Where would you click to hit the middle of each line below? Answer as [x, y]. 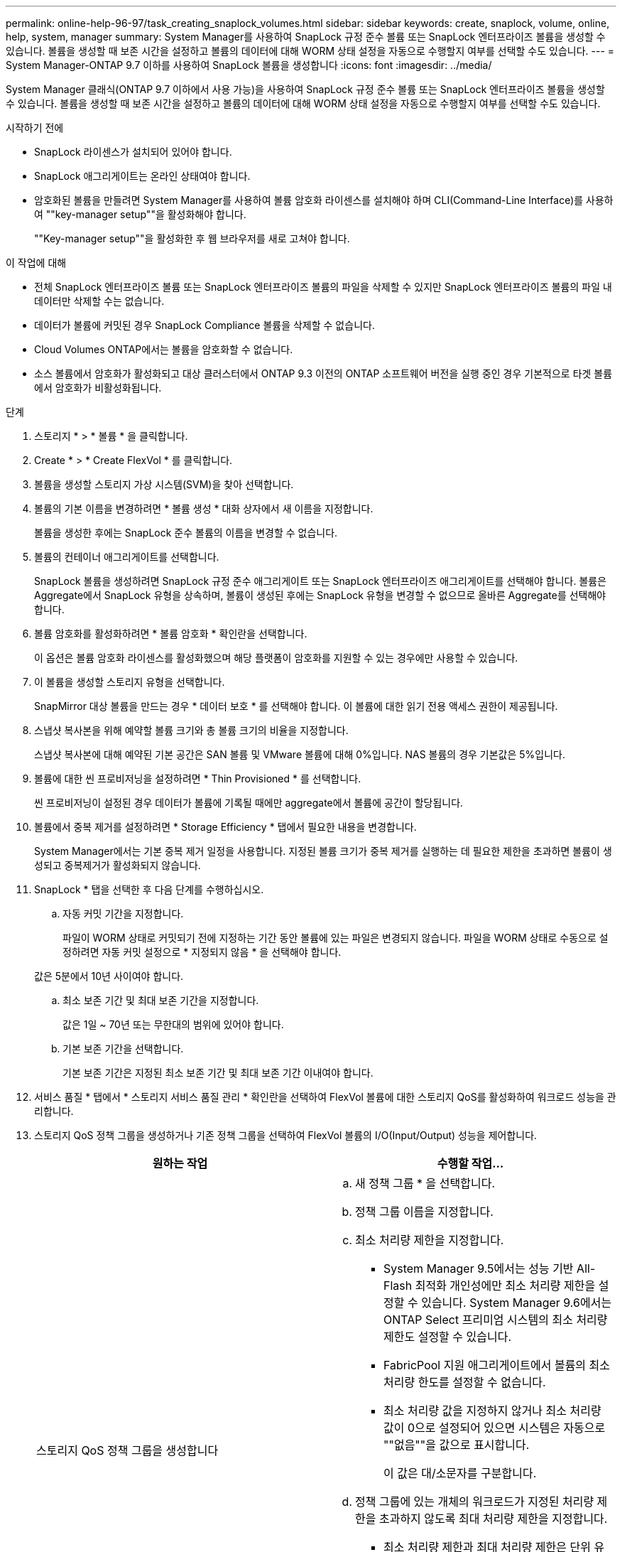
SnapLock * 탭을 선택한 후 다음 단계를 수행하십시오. [149, 889]
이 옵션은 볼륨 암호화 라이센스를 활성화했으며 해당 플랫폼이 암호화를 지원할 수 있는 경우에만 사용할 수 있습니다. [276, 658]
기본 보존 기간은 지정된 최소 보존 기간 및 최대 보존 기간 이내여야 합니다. [218, 1073]
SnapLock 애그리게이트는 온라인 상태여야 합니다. [142, 176]
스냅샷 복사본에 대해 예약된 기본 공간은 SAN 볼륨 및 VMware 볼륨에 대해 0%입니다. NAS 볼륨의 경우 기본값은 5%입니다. [300, 754]
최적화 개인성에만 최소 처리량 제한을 [505, 1286]
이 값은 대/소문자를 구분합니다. [460, 1473]
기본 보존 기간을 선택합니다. [123, 1049]
